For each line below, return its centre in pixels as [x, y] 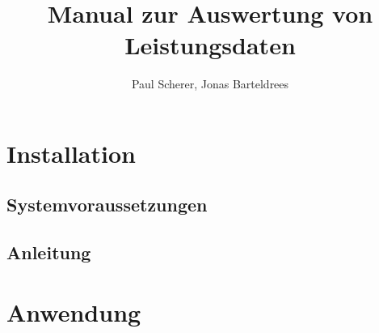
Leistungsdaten [210, 45]
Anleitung [49, 252]
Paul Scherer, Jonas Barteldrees [210, 84]
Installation [71, 153]
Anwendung [74, 312]
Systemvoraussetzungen [107, 205]
